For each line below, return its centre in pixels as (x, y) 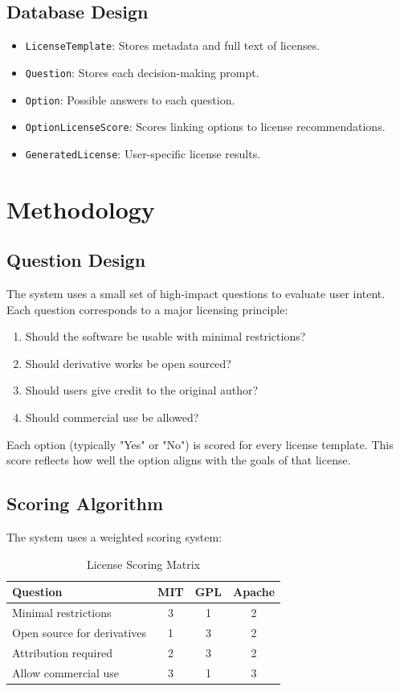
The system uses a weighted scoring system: (114, 537)
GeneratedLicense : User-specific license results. (143, 153)
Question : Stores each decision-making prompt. (142, 72)
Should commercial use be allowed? (112, 417)
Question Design (76, 260)
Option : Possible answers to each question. (130, 99)
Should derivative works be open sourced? (128, 363)
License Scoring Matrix (143, 564)
